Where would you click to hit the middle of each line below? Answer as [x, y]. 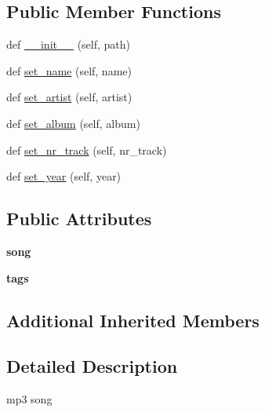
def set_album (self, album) [73, 123]
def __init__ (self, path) [68, 44]
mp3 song [29, 399]
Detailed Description [92, 366]
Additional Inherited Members [133, 320]
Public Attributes [79, 219]
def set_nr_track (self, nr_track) [87, 149]
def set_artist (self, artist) [69, 97]
